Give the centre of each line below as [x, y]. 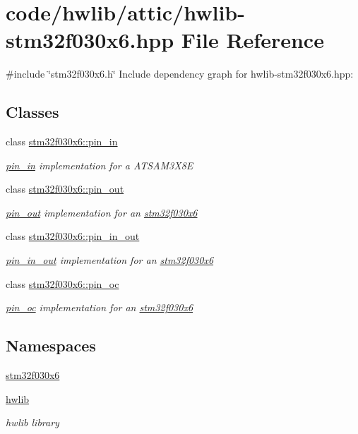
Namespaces [51, 345]
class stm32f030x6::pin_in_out [73, 236]
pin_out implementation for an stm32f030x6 [102, 212]
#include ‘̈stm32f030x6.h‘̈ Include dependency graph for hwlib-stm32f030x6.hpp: [180, 74]
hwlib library [32, 422]
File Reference [252, 40]
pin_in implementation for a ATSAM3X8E [100, 165]
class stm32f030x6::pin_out [65, 189]
